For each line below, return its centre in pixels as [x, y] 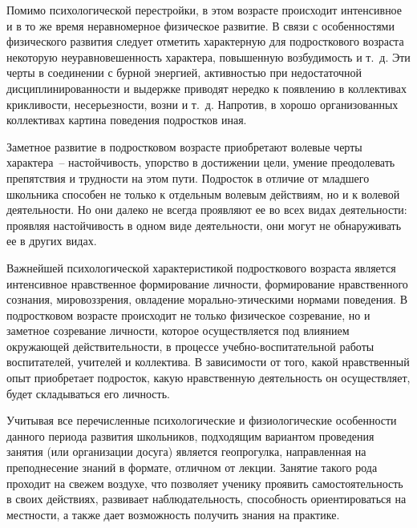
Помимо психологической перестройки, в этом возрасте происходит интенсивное [204, 10]
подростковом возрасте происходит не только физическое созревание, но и [188, 314]
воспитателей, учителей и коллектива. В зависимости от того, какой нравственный [208, 362]
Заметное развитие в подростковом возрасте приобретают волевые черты [184, 146]
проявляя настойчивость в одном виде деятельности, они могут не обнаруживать [204, 225]
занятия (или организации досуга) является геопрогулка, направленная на [186, 451]
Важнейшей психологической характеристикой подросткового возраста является [201, 267]
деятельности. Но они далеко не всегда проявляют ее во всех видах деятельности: [207, 210]
